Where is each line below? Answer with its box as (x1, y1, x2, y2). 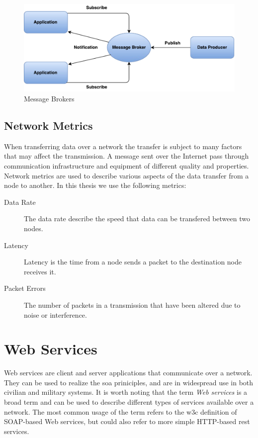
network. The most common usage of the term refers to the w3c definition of (4, 406, 237, 417)
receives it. (24, 266, 56, 276)
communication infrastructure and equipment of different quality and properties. (4, 160, 249, 171)
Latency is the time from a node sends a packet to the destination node (24, 257, 242, 267)
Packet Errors (4, 283, 46, 293)
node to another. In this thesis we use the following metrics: (4, 180, 186, 190)
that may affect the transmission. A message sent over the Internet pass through (4, 151, 249, 161)
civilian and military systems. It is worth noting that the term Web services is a (4, 387, 248, 397)
